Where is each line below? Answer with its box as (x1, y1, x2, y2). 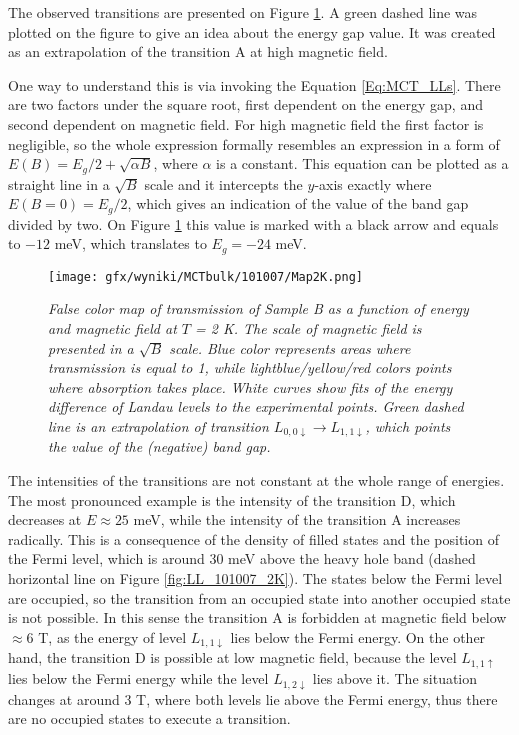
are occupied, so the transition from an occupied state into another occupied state (8, 587, 511, 608)
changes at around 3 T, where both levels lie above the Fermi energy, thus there (8, 688, 498, 709)
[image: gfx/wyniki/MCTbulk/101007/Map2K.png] (48, 269, 363, 284)
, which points (365, 415, 451, 436)
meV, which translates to (54, 233, 207, 254)
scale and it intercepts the (144, 173, 303, 194)
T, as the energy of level (38, 626, 187, 647)
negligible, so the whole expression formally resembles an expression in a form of (8, 133, 500, 154)
